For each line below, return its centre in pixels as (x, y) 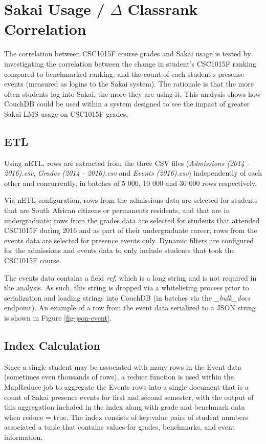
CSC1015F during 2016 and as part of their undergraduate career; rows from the (131, 230)
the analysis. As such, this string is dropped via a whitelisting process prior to (127, 288)
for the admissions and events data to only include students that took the (119, 250)
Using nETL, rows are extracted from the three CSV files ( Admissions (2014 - (127, 163)
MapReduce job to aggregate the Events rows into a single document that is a (126, 386)
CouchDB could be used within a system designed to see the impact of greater (127, 104)
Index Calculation (52, 345)
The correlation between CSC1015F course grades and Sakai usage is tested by (128, 54)
